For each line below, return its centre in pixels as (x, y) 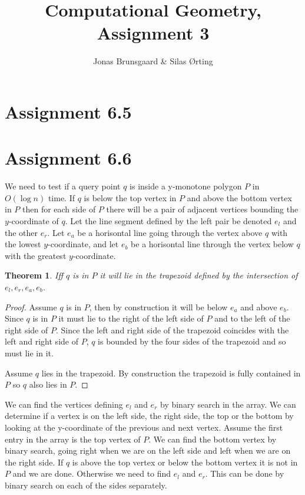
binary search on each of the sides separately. (86, 485)
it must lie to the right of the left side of (131, 318)
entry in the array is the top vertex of (73, 439)
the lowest (23, 244)
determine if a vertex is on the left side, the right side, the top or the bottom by (149, 416)
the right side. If (34, 462)
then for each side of (59, 209)
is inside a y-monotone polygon (186, 186)
